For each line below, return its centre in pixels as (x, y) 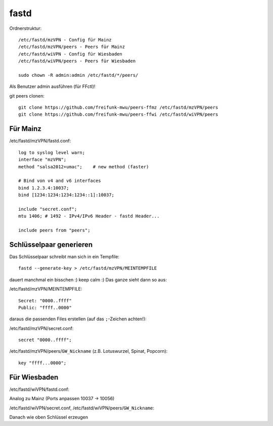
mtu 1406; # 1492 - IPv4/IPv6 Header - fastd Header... (89, 216)
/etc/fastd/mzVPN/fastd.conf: (40, 141)
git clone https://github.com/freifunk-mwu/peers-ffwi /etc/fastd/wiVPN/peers (118, 114)
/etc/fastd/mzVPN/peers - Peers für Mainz (72, 47)
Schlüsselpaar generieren (51, 244)
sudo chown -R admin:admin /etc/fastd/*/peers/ (78, 75)
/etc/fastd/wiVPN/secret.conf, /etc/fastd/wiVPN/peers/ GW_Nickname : (82, 408)
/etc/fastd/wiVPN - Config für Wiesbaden (70, 54)
